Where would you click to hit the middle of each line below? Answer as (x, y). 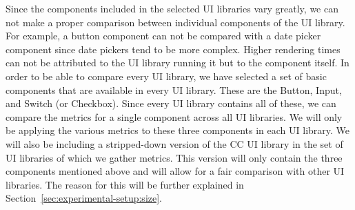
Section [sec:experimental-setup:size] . (84, 198)
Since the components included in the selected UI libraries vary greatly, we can (172, 8)
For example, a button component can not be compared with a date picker (163, 36)
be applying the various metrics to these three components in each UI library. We (178, 130)
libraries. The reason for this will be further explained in (125, 184)
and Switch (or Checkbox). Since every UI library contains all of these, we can (171, 103)
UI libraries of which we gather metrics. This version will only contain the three (174, 157)
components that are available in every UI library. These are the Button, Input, (174, 89)
